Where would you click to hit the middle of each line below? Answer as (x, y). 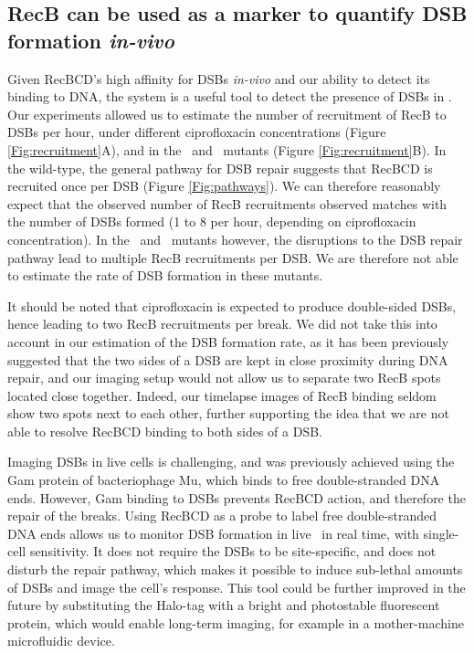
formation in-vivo (91, 40)
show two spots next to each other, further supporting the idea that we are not (228, 413)
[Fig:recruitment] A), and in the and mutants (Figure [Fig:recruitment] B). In (227, 149)
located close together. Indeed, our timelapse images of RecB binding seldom (222, 395)
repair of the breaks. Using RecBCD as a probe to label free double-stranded (222, 516)
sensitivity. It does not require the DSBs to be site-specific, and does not (233, 551)
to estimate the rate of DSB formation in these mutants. (165, 275)
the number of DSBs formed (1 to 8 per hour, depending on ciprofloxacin (212, 221)
